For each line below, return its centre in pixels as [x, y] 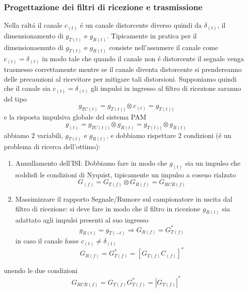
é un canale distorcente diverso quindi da [141, 25]
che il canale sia [27, 88]
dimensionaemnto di [34, 47]
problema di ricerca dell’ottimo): [52, 146]
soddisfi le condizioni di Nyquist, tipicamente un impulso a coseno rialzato [126, 174]
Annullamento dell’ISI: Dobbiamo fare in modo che [91, 163]
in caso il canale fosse [47, 241]
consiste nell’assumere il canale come [164, 47]
